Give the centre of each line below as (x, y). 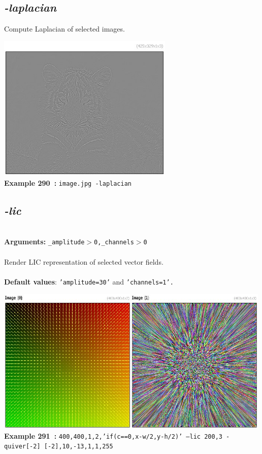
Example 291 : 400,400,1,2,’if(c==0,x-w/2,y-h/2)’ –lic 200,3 (113, 435)
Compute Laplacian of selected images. (64, 29)
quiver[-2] (22, 447)
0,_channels (114, 243)
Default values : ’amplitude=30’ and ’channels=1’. (89, 281)
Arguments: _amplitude (44, 242)
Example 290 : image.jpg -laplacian (68, 182)
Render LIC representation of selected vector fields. (84, 261)
